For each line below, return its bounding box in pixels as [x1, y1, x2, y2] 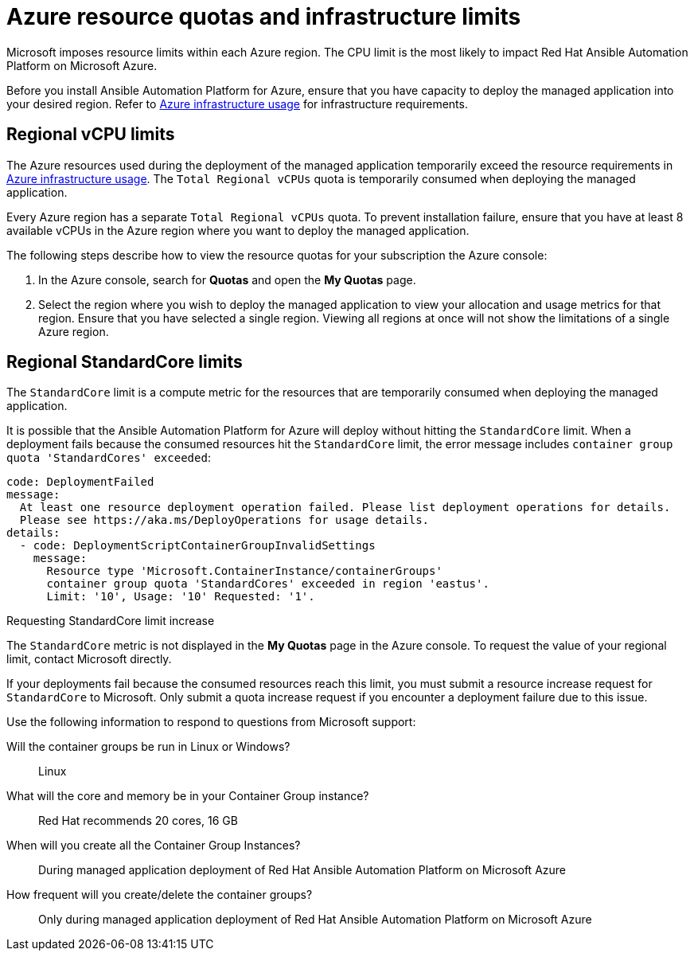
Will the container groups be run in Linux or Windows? [6, 740, 290, 754]
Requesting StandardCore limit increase [6, 614, 215, 628]
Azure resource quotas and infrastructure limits [6, 3, 521, 30]
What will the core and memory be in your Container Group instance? [6, 789, 369, 803]
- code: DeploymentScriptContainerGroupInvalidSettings [19, 539, 376, 553]
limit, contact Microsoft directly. [6, 652, 172, 666]
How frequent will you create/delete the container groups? [6, 888, 313, 902]
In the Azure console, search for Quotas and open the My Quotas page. [38, 272, 416, 287]
